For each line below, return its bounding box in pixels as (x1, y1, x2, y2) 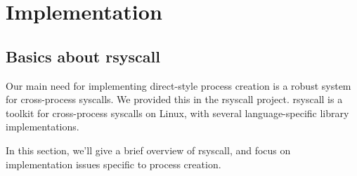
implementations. (6, 119, 79, 134)
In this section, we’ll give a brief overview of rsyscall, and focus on (6, 142, 291, 157)
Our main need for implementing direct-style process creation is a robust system (6, 78, 351, 93)
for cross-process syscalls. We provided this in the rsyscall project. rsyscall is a (6, 92, 343, 107)
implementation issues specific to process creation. (6, 156, 221, 171)
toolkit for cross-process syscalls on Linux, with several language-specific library (6, 105, 349, 120)
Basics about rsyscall (6, 45, 160, 67)
